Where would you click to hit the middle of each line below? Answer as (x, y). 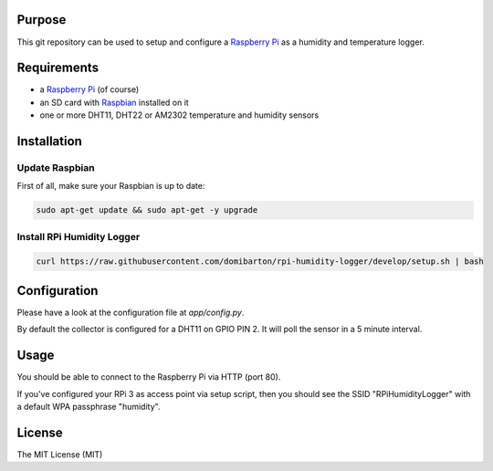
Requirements (58, 68)
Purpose (42, 20)
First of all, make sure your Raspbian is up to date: (111, 186)
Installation (49, 141)
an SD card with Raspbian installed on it (114, 102)
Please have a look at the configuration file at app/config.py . (131, 312)
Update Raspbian (56, 167)
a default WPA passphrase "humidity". (89, 407)
